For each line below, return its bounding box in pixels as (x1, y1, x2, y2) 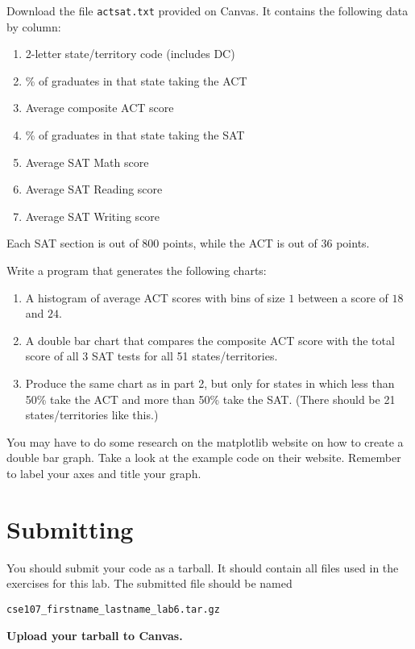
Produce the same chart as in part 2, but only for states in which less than (25, 374, 395, 391)
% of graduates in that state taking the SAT (25, 127, 245, 144)
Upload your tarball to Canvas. (6, 626, 183, 643)
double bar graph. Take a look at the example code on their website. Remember (6, 449, 401, 466)
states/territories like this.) (25, 406, 159, 423)
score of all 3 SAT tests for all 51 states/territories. (25, 347, 278, 364)
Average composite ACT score (25, 99, 174, 116)
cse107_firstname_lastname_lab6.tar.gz (6, 603, 220, 615)
